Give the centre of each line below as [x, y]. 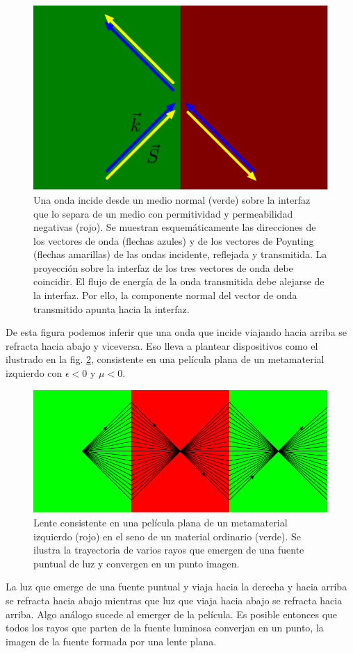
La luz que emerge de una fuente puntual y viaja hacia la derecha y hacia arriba [176, 587]
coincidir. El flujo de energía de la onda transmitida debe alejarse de [179, 281]
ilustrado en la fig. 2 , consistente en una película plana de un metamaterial [165, 359]
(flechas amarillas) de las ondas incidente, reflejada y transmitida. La [180, 254]
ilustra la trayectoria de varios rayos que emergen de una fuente [169, 550]
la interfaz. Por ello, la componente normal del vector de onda [165, 295]
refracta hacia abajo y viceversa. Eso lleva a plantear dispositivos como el [162, 345]
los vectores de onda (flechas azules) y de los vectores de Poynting [174, 240]
